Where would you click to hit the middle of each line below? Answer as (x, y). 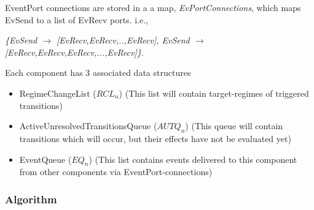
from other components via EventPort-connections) (116, 172)
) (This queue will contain (234, 126)
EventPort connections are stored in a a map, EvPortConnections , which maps (153, 7)
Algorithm (31, 199)
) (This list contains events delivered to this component (193, 159)
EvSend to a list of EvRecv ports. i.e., (77, 19)
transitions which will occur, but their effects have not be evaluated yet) (155, 138)
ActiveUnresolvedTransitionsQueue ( (88, 126)
